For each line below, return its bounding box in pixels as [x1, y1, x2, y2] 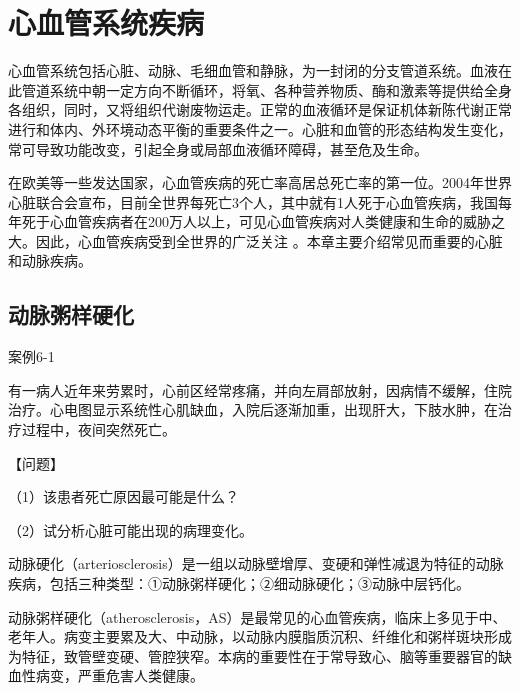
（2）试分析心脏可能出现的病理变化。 [8, 519, 253, 540]
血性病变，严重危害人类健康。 [8, 665, 204, 686]
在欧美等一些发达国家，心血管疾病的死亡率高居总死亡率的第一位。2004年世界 [8, 172, 512, 193]
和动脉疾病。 [8, 250, 92, 271]
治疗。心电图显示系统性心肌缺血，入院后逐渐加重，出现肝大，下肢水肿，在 [8, 399, 498, 420]
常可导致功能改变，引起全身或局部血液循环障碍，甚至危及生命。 [8, 138, 428, 159]
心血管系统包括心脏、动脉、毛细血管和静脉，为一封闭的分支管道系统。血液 [8, 60, 498, 81]
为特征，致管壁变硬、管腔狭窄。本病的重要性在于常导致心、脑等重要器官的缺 [8, 645, 512, 666]
